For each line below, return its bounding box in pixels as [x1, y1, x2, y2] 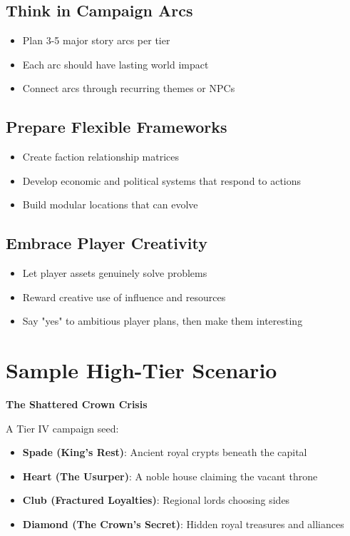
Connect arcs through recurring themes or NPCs [22, 81, 235, 96]
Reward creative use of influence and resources [22, 289, 226, 304]
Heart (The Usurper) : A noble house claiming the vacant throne [22, 468, 318, 483]
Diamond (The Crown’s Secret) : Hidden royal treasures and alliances [22, 517, 344, 532]
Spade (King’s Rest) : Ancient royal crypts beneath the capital [22, 445, 307, 460]
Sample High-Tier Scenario [6, 355, 277, 385]
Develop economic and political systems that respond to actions [22, 173, 302, 188]
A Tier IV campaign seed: [6, 420, 119, 435]
